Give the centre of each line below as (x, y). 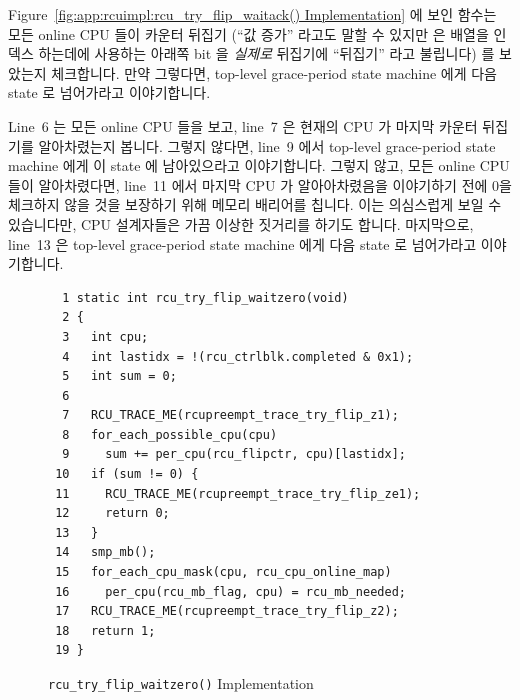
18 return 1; (105, 630)
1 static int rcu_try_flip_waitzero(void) (205, 297)
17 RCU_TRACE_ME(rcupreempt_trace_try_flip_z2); (227, 611)
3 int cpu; (105, 336)
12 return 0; (112, 513)
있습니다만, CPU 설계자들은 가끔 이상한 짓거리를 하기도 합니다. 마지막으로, (241, 223)
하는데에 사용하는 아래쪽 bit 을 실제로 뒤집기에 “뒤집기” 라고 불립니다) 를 (266, 53)
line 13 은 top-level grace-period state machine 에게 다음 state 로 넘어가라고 (242, 243)
